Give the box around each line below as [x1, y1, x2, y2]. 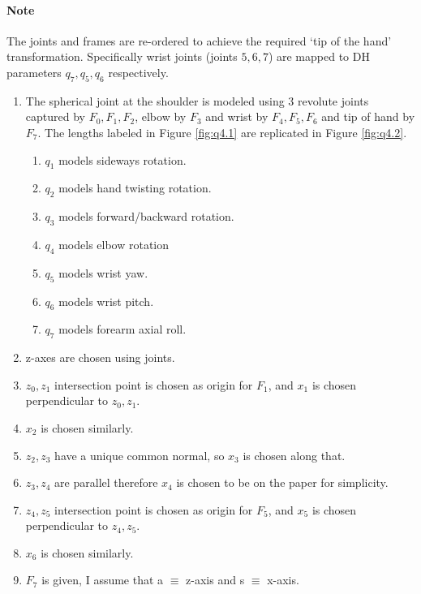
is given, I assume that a [41, 571, 164, 588]
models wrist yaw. [58, 264, 148, 281]
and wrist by [205, 108, 268, 125]
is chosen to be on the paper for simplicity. [176, 474, 389, 491]
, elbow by [135, 108, 187, 125]
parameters [6, 63, 62, 80]
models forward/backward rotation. [58, 208, 234, 225]
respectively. [108, 63, 169, 80]
